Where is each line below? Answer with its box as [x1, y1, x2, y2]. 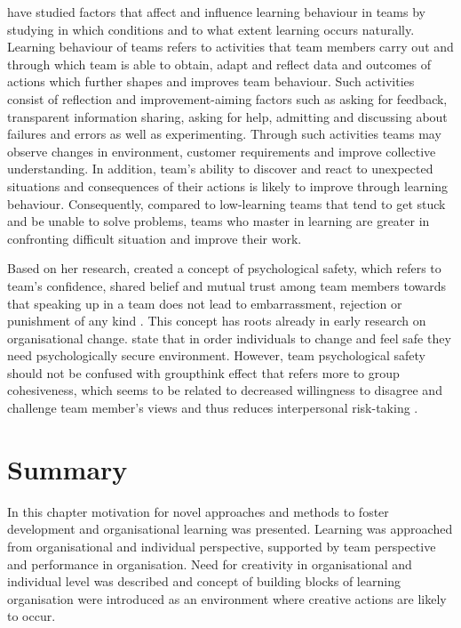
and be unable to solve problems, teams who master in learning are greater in [7, 212, 430, 230]
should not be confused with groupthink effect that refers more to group [7, 363, 400, 382]
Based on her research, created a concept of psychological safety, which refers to [7, 259, 441, 278]
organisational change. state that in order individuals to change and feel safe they [7, 328, 451, 347]
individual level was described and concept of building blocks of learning [7, 572, 401, 591]
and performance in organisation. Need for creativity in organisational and [7, 554, 412, 573]
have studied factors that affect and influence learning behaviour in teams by [7, 3, 425, 20]
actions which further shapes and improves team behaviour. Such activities [7, 72, 415, 91]
